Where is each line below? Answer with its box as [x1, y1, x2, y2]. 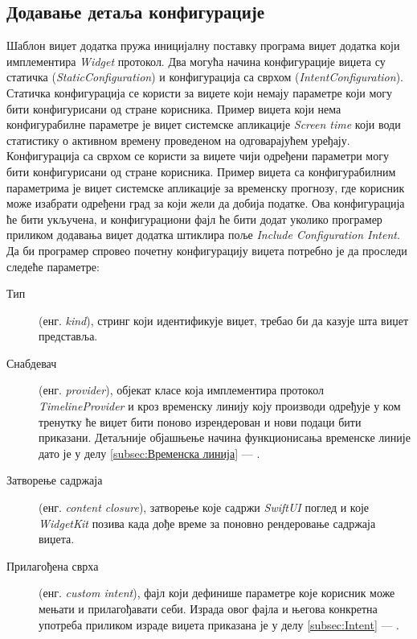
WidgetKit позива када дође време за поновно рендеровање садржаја [39, 514, 376, 531]
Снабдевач [6, 354, 57, 371]
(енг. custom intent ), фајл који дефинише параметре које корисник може [39, 584, 395, 601]
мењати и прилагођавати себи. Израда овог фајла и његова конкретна [39, 600, 378, 617]
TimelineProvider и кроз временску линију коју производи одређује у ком [39, 398, 401, 414]
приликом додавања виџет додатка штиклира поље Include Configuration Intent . [6, 226, 400, 243]
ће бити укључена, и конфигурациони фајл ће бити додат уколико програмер [6, 210, 382, 227]
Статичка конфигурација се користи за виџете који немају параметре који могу [6, 84, 393, 101]
